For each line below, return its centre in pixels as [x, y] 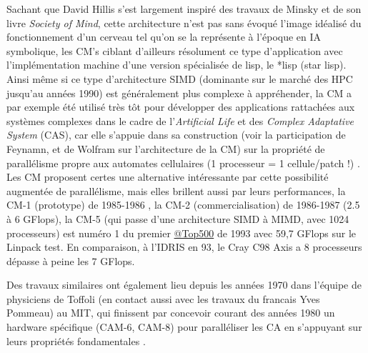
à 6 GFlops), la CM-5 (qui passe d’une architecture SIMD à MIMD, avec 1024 [178, 218]
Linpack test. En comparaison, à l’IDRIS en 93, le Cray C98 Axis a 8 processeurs [184, 247]
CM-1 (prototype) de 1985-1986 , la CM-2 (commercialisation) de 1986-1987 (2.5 [183, 205]
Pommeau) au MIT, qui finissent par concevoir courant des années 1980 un [171, 313]
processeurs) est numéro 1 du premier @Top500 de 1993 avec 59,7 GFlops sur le [181, 233]
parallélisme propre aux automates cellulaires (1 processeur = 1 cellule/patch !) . [183, 163]
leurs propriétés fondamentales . [76, 340]
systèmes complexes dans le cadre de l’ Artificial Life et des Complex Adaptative [180, 120]
